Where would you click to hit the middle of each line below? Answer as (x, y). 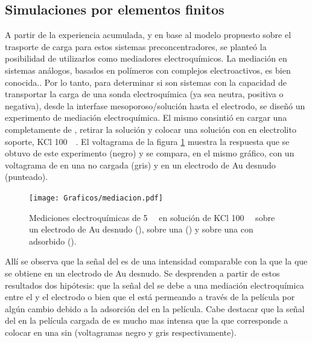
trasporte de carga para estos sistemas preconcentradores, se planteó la (136, 46)
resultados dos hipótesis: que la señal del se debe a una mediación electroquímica (154, 285)
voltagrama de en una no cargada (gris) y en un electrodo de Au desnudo (140, 165)
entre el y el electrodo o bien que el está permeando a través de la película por (150, 297)
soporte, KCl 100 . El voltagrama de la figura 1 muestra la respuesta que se (147, 141)
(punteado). (27, 177)
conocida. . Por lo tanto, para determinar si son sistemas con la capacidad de (146, 82)
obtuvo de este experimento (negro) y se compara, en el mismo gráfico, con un (150, 153)
